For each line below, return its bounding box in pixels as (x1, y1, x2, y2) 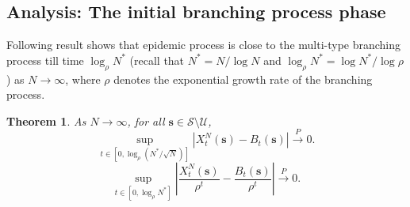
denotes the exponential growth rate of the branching (113, 70, 373, 87)
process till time (6, 51, 84, 68)
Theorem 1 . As (6, 112, 86, 129)
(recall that (129, 51, 185, 68)
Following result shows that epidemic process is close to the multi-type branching (6, 36, 401, 53)
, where (65, 70, 101, 87)
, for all (127, 112, 165, 129)
